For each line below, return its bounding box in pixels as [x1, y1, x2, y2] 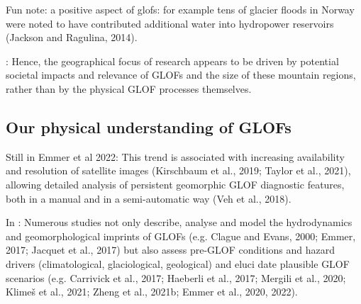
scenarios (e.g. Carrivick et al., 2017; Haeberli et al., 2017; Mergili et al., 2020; [6, 270, 346, 285]
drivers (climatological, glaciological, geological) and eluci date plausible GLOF [6, 256, 350, 271]
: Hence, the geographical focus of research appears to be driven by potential [6, 53, 339, 68]
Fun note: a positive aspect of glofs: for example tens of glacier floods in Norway [6, 2, 355, 16]
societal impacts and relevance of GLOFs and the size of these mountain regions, [6, 67, 356, 82]
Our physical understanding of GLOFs [6, 116, 291, 137]
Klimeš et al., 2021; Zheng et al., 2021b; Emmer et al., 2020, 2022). [6, 284, 298, 299]
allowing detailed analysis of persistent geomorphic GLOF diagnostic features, [6, 176, 345, 191]
